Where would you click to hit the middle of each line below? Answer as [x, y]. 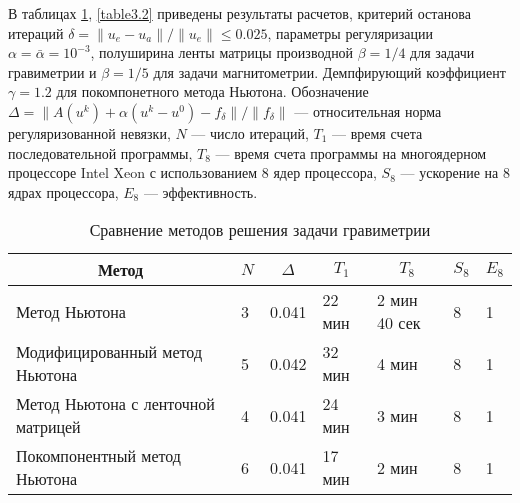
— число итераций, [250, 132]
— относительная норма [368, 110]
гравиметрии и [52, 71]
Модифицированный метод [109, 352]
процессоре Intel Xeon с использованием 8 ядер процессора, [192, 172]
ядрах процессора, [63, 191]
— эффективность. [200, 191]
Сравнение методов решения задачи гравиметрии [260, 230]
